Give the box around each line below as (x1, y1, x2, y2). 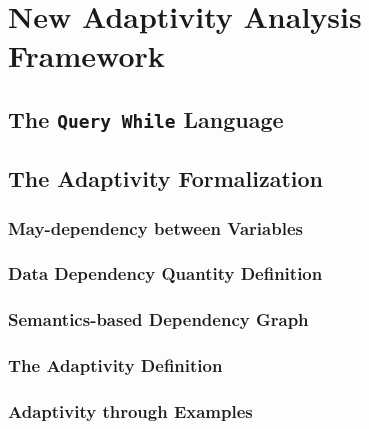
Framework (8, 35, 165, 76)
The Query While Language (8, 103, 284, 134)
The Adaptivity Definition (8, 353, 223, 378)
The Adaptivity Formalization (8, 163, 324, 194)
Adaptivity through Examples (8, 399, 253, 423)
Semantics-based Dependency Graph (8, 307, 309, 332)
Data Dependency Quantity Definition (8, 261, 323, 286)
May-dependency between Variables (8, 215, 303, 240)
